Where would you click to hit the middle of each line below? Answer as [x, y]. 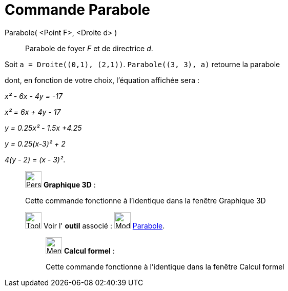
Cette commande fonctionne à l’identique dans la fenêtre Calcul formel [165, 266]
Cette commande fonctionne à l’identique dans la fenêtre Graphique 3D [146, 200]
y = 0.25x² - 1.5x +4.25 [43, 128]
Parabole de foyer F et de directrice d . [89, 48]
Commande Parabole [78, 10]
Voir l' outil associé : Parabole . [104, 225]
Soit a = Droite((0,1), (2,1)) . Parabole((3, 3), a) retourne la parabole [142, 64]
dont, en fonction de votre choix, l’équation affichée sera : [102, 80]
